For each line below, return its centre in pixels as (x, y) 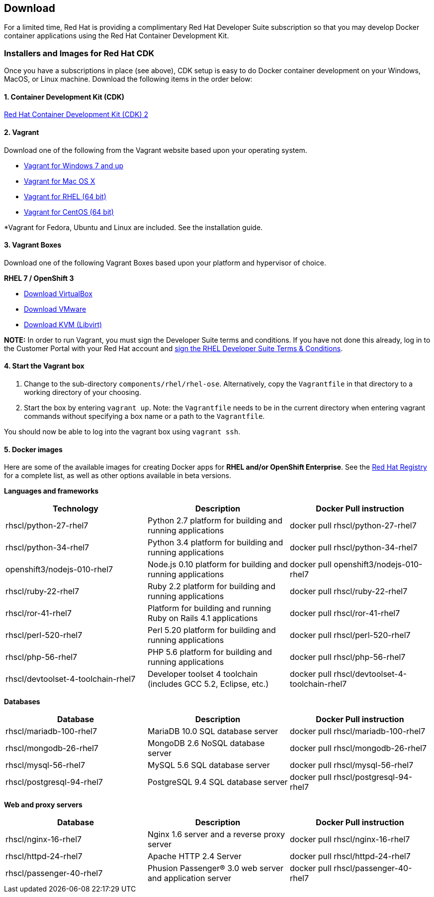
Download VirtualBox (58, 293)
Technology (75, 509)
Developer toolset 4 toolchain (203, 674)
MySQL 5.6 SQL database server (209, 765)
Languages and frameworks (51, 491)
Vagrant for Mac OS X (60, 181)
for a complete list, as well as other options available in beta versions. (118, 476)
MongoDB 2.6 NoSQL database (206, 743)
